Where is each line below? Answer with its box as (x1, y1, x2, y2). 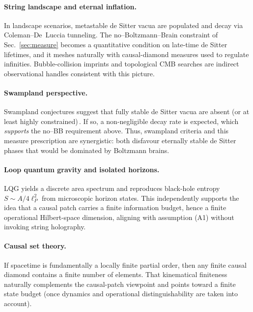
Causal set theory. (4, 241, 66, 251)
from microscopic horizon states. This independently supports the (42, 192, 239, 203)
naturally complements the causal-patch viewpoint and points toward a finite (4, 279, 236, 289)
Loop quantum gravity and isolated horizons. (4, 164, 160, 174)
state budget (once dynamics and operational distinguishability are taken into (4, 288, 238, 299)
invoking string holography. (4, 221, 86, 232)
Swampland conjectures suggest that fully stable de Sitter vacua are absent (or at (4, 106, 250, 117)
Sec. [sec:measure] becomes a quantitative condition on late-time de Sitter (4, 39, 227, 49)
